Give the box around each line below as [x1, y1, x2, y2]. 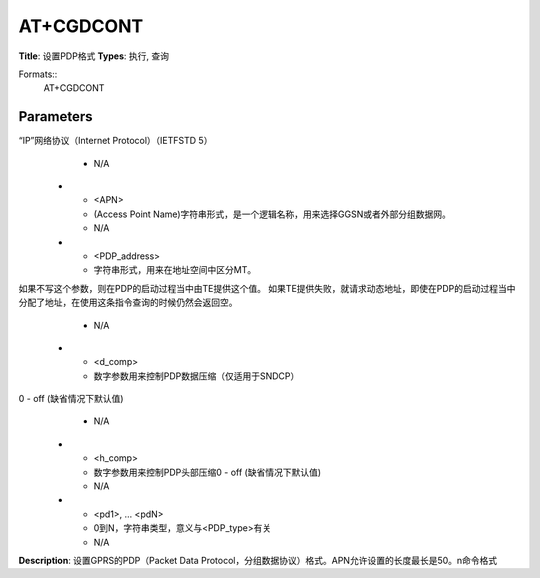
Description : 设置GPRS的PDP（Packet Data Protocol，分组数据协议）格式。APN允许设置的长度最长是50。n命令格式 [18, 555, 498, 566]
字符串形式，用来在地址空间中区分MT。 [93, 264, 257, 276]
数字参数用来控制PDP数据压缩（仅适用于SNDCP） [93, 370, 300, 382]
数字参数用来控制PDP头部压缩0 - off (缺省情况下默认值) [93, 466, 322, 478]
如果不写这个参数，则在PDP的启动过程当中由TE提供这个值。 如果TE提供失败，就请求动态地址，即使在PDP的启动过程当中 [18, 282, 516, 294]
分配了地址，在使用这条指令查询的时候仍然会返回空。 [18, 296, 238, 309]
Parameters [18, 108, 93, 125]
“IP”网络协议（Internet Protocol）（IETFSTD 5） [18, 135, 213, 147]
